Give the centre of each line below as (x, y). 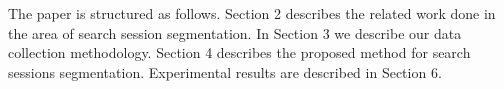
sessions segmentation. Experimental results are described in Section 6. (225, 71)
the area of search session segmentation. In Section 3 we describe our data (235, 32)
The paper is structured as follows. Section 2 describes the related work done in (252, 13)
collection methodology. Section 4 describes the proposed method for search (239, 52)
